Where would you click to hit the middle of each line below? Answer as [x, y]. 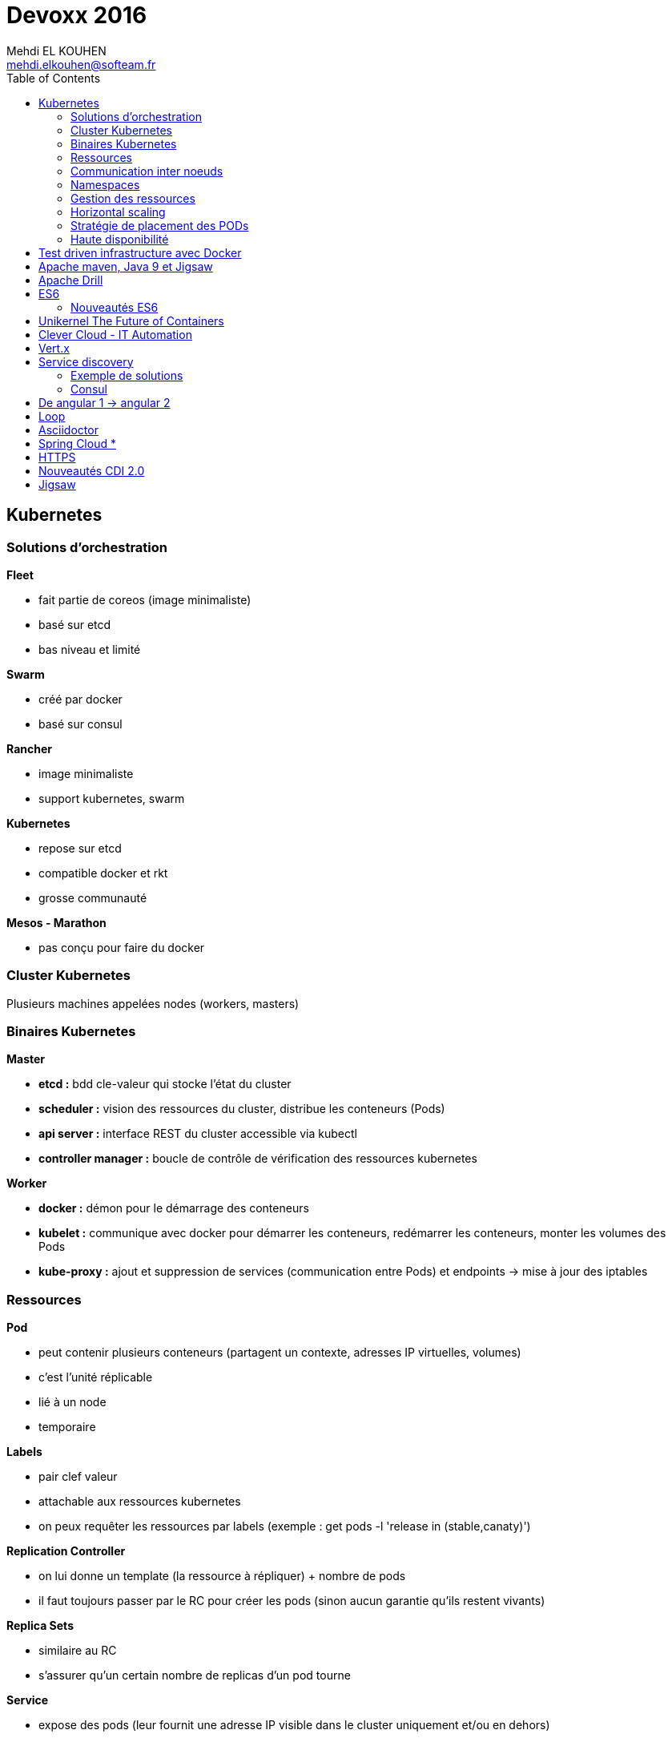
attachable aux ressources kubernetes [140, 1502]
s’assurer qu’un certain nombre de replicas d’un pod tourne [195, 1675]
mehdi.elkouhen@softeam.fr [81, 64]
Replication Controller [66, 1551]
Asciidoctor [68, 429]
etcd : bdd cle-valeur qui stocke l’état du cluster [165, 1084]
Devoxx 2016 [77, 15]
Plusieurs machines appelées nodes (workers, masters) [153, 1003]
